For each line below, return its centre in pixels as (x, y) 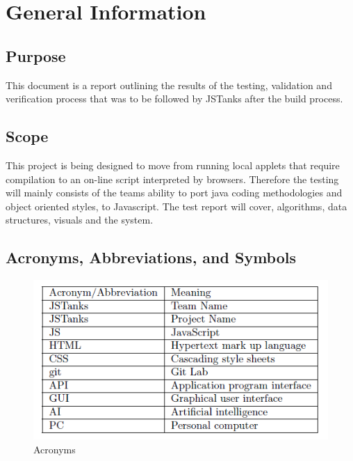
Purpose (36, 55)
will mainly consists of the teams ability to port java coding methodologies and (174, 193)
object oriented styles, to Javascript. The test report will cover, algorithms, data (176, 206)
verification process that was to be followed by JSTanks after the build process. (174, 99)
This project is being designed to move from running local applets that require (173, 165)
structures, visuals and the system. (80, 220)
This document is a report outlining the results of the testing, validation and (169, 85)
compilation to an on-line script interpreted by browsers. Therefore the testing (172, 179)
